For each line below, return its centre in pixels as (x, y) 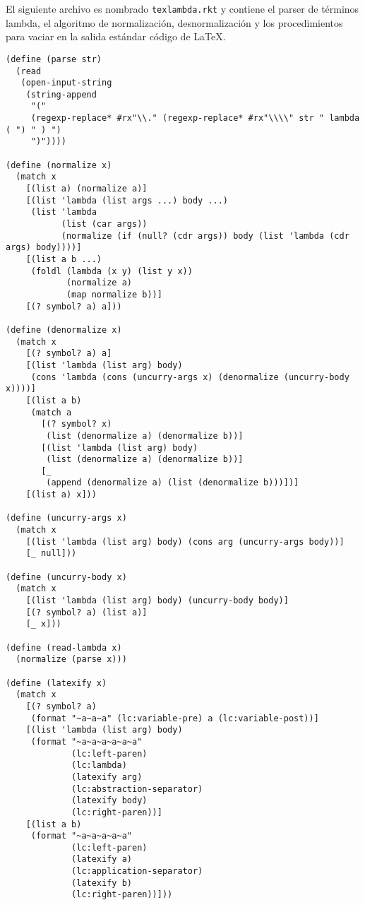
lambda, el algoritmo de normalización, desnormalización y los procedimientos (174, 22)
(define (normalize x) (59, 165)
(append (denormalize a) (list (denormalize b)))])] (173, 483)
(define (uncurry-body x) (66, 577)
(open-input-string (66, 83)
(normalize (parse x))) (71, 659)
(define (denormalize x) (64, 330)
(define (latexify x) (56, 683)
